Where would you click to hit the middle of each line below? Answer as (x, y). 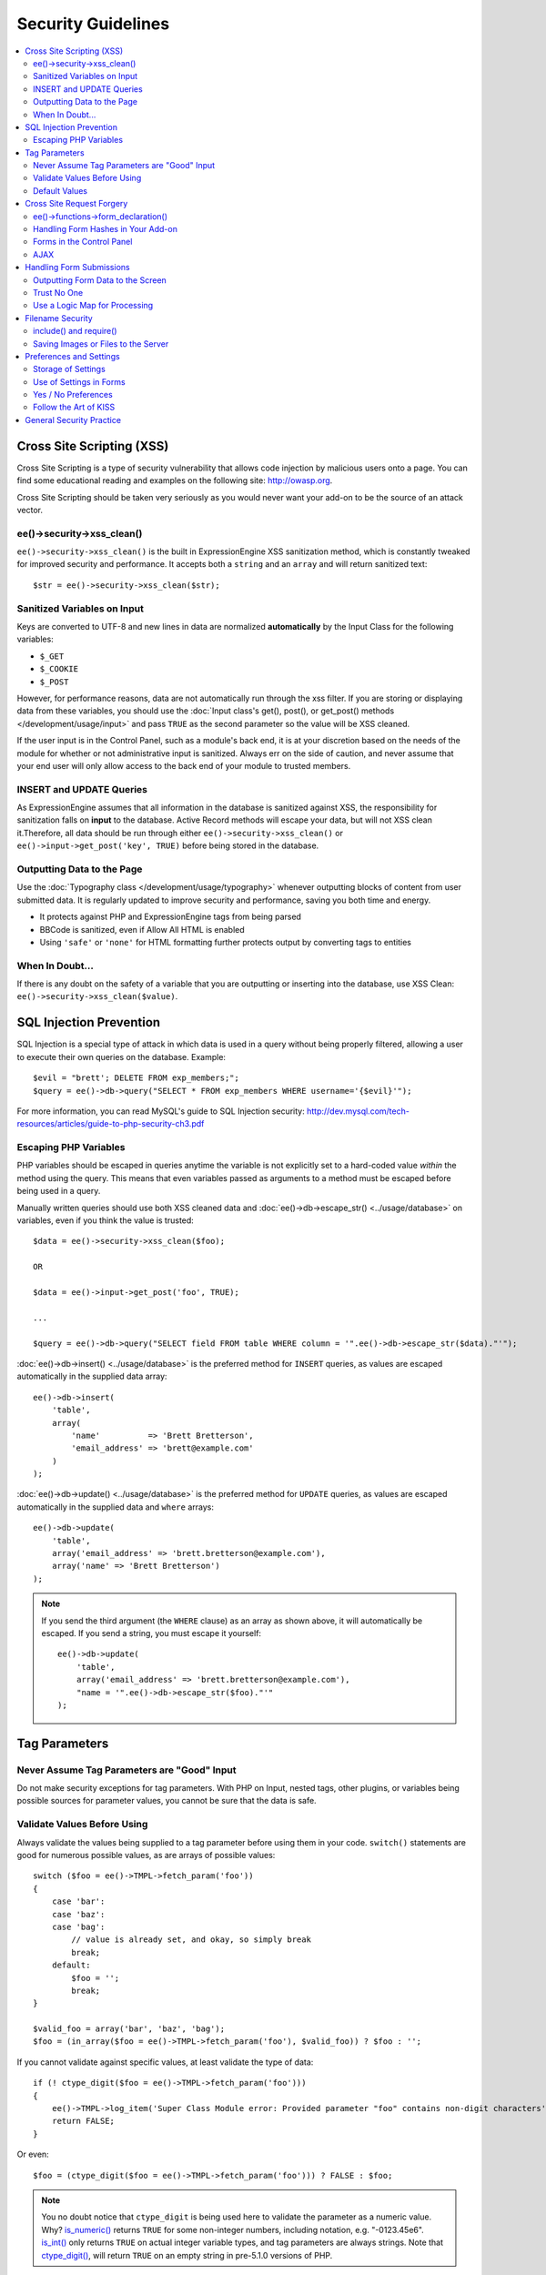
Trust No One (58, 292)
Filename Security (59, 318)
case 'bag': (78, 1926)
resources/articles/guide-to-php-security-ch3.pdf (111, 1124)
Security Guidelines (93, 24)
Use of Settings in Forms (80, 381)
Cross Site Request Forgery (76, 204)
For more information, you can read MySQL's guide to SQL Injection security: (161, 1111)
